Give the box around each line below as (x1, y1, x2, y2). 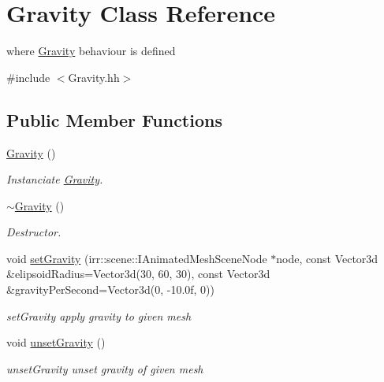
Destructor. (6, 224, 62, 240)
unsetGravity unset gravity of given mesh (6, 360, 203, 376)
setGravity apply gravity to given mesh (6, 307, 192, 324)
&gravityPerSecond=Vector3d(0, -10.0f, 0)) (6, 281, 215, 298)
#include (6, 69, 50, 85)
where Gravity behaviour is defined (6, 43, 176, 59)
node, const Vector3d (276, 250, 378, 266)
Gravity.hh (68, 69, 120, 85)
